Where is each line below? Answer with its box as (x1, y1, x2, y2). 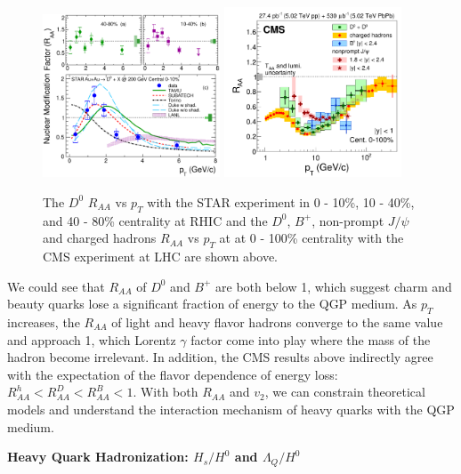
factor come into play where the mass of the (190, 330, 431, 349)
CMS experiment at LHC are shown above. (43, 247, 278, 266)
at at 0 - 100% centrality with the (219, 229, 404, 247)
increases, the (7, 313, 80, 332)
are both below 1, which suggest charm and (215, 277, 452, 295)
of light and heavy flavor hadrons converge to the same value (111, 313, 443, 332)
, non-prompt (311, 211, 384, 229)
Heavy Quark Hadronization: (7, 447, 189, 466)
